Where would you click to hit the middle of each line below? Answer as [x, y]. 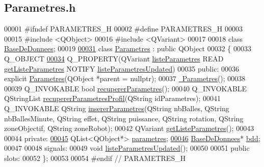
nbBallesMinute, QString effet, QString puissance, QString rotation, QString [124, 118]
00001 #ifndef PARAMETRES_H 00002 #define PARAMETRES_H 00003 [123, 29]
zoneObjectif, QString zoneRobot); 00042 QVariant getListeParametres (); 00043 [129, 128]
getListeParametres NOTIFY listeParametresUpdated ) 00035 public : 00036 [122, 68]
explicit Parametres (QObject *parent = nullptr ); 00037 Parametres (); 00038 [125, 78]
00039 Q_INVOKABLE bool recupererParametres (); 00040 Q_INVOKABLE [126, 88]
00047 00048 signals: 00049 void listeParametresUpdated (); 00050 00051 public [127, 148]
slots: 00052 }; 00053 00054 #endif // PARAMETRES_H [95, 158]
